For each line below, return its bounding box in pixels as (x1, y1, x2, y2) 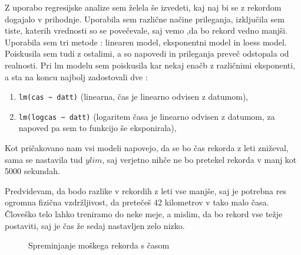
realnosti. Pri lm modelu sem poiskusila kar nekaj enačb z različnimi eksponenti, (5, 58, 296, 71)
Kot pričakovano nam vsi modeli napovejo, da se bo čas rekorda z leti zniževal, (5, 142, 289, 154)
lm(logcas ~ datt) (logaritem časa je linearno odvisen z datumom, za (18, 110, 275, 122)
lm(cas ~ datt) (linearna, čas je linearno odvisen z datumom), (18, 90, 249, 103)
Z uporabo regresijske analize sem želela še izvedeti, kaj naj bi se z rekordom (5, 1, 282, 13)
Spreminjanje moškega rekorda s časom (28, 239, 170, 251)
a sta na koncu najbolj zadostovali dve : (5, 70, 148, 83)
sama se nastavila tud (5, 153, 83, 165)
